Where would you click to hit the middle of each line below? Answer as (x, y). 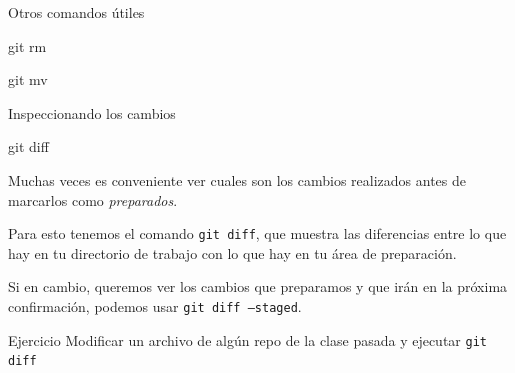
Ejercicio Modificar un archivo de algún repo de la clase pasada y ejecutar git (247, 339)
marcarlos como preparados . (93, 199)
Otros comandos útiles (76, 12)
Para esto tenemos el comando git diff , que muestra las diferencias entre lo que (257, 233)
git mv (28, 79)
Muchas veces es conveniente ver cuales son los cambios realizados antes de (237, 179)
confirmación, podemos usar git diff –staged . (155, 306)
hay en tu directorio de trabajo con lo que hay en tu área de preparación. (232, 252)
